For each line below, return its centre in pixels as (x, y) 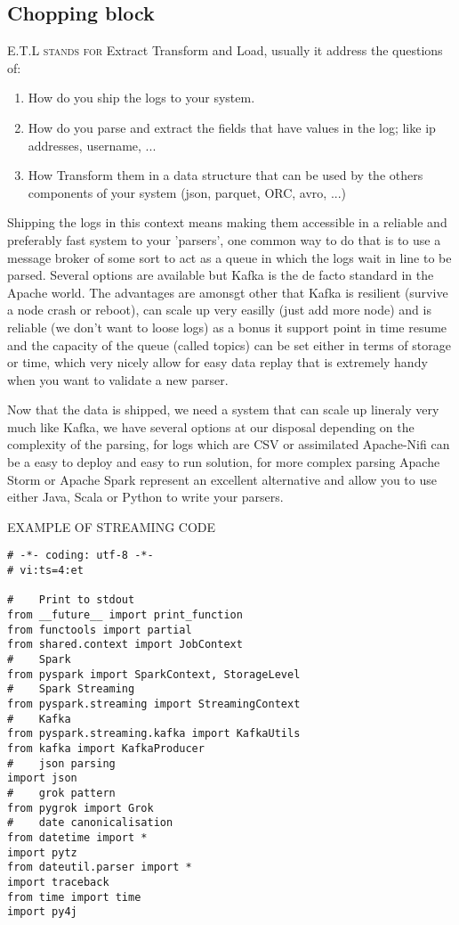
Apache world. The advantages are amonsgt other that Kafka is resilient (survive (228, 292)
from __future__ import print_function (125, 615)
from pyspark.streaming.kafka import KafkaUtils (154, 734)
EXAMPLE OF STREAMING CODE (112, 526)
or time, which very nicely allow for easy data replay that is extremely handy (217, 362)
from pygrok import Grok (81, 808)
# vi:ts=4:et (45, 571)
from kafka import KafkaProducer (106, 748)
